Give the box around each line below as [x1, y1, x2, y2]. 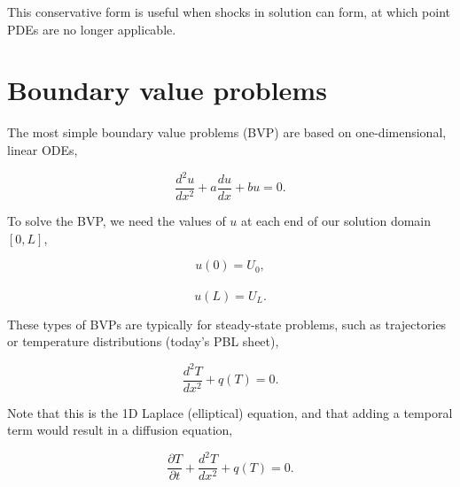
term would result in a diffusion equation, [7, 421, 233, 439]
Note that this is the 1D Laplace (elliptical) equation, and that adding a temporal [7, 403, 453, 421]
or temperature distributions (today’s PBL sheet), [7, 332, 279, 351]
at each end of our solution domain [241, 212, 432, 230]
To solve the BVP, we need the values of [7, 212, 226, 230]
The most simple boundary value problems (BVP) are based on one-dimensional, [7, 123, 447, 142]
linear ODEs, [7, 140, 78, 158]
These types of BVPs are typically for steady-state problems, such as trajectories [7, 314, 447, 333]
